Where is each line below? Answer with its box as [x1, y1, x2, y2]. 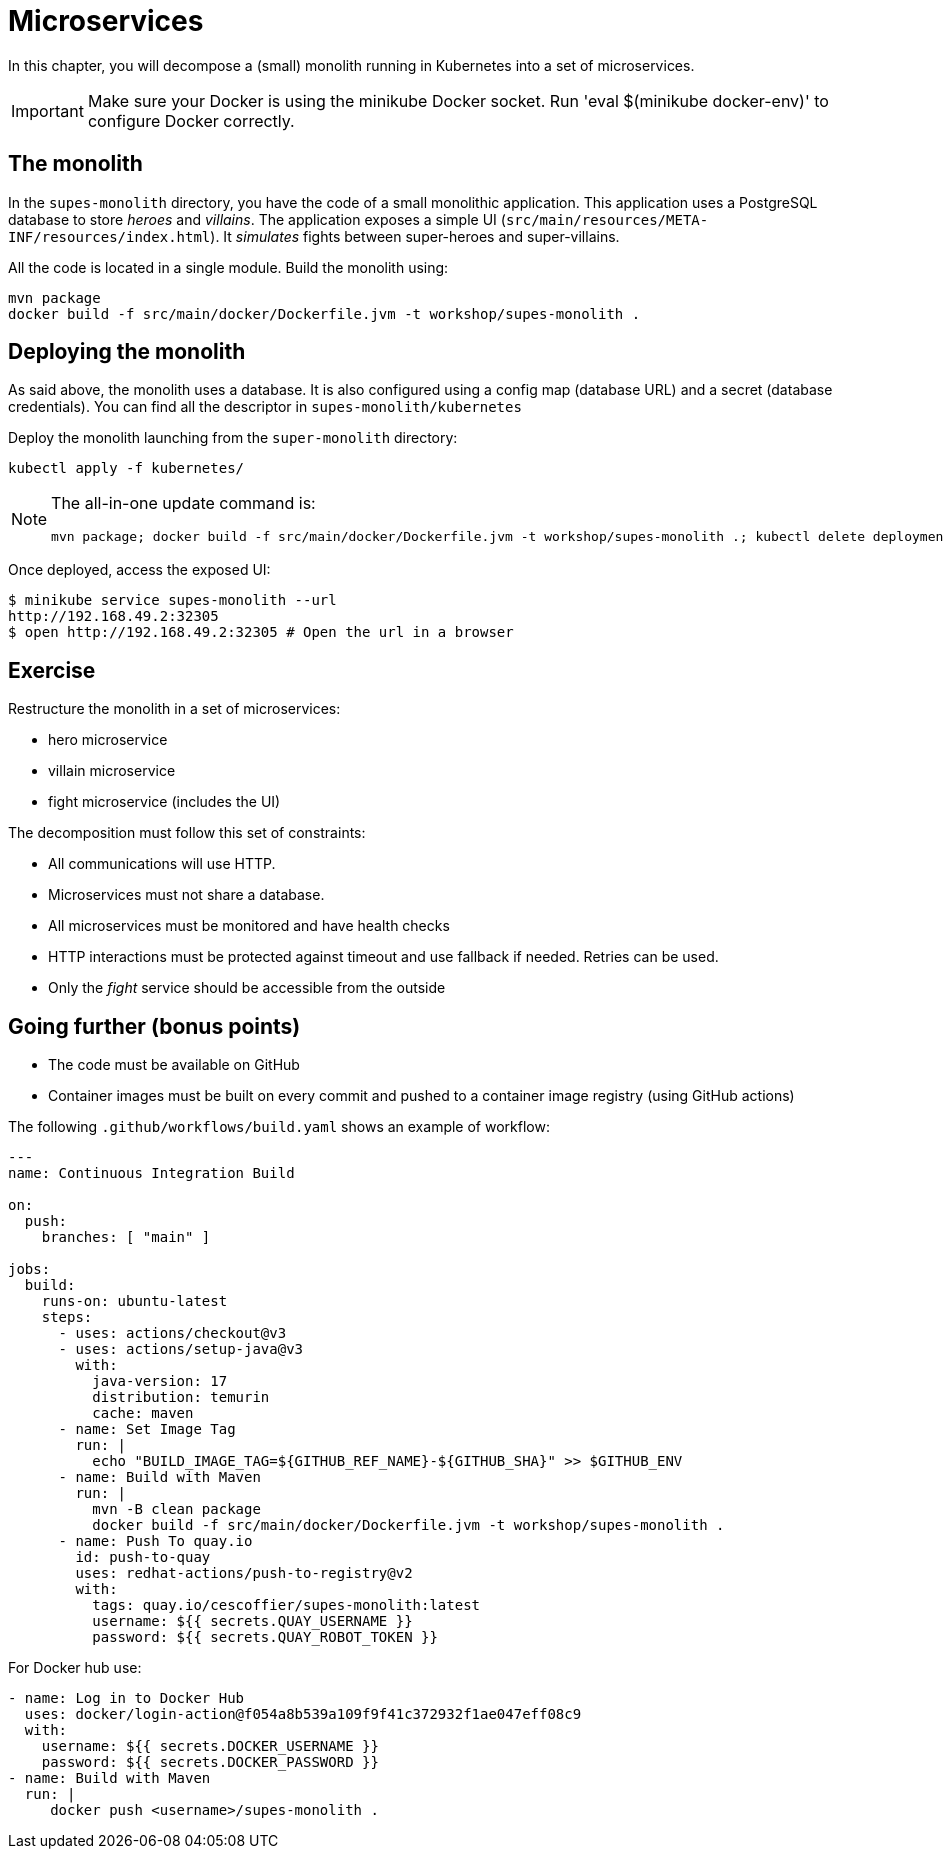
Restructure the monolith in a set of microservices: [8, 700, 341, 718]
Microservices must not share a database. [48, 886, 325, 904]
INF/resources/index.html [8, 228, 211, 245]
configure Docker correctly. [87, 110, 295, 131]
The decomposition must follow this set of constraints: [8, 824, 366, 842]
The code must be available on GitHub [48, 1056, 300, 1074]
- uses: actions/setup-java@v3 [58, 1341, 304, 1358]
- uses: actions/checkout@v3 [58, 1325, 287, 1342]
